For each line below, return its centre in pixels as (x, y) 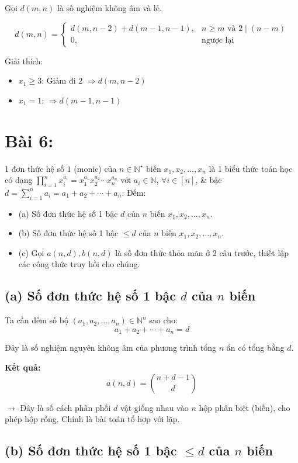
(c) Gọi (31, 252)
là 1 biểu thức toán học (251, 168)
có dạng (19, 180)
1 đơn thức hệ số (34, 168)
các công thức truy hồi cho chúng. (79, 264)
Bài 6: (29, 140)
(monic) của (95, 168)
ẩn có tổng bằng (255, 348)
